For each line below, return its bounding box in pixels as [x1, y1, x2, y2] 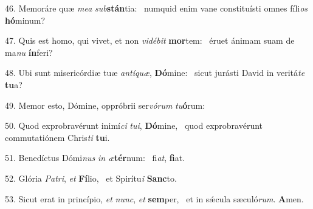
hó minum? [5, 13, 45, 26]
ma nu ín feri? [5, 46, 53, 58]
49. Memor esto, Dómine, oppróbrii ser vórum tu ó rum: [5, 98, 205, 111]
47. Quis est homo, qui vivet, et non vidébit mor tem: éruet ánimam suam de [5, 34, 295, 47]
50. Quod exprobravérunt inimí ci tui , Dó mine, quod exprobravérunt [5, 119, 263, 132]
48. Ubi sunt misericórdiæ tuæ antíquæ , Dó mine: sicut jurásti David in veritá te [5, 66, 305, 79]
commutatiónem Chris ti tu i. [5, 131, 110, 143]
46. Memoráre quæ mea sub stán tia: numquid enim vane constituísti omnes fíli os [5, 2, 308, 14]
